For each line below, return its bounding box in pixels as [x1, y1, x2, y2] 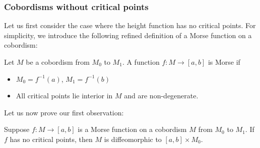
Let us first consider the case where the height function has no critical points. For [4, 20, 256, 31]
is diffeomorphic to [104, 133, 162, 144]
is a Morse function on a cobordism [78, 124, 187, 134]
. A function [122, 57, 160, 67]
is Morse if [208, 57, 240, 67]
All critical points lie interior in [16, 90, 113, 101]
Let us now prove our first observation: [4, 107, 124, 117]
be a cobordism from [26, 57, 90, 67]
